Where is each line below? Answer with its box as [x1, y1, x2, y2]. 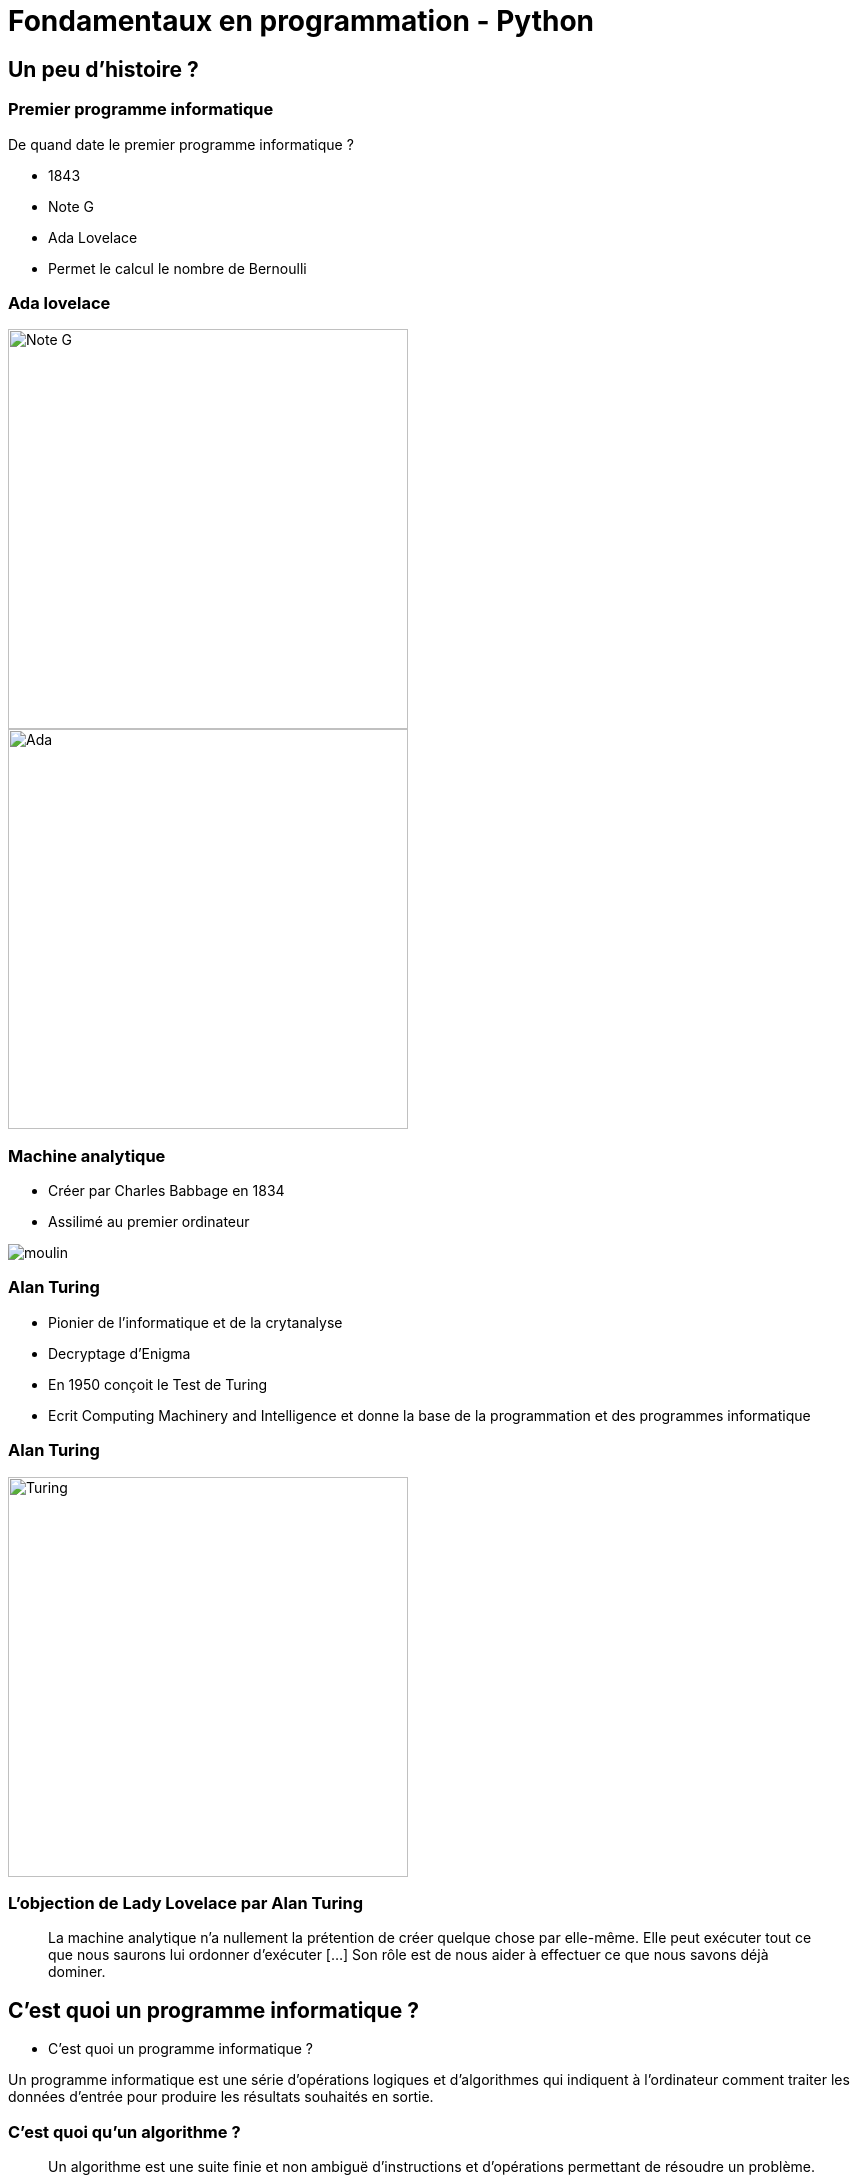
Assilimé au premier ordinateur [48, 1213, 250, 1231]
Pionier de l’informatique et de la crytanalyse [48, 1313, 343, 1331]
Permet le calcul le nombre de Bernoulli [48, 259, 307, 277]
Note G [48, 197, 94, 215]
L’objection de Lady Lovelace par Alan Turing [8, 1892, 364, 1913]
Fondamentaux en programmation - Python [8, 4, 595, 38]
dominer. [48, 1963, 106, 1981]
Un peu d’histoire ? [8, 56, 199, 82]
